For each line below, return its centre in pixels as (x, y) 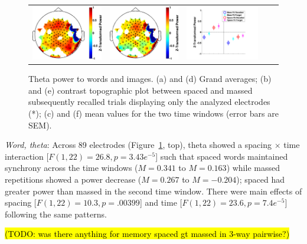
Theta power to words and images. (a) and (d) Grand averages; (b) (150, 79)
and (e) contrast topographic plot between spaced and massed (141, 90)
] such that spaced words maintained (222, 156)
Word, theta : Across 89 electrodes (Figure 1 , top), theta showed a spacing (138, 145)
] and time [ (161, 202)
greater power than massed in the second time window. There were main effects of (153, 191)
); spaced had (261, 179)
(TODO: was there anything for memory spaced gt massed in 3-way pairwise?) (147, 234)
